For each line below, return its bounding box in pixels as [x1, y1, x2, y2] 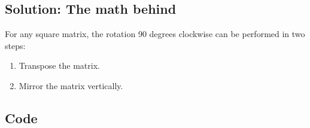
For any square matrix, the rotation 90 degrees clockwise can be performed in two [5, 28, 305, 40]
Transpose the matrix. [19, 59, 100, 72]
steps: [5, 39, 26, 51]
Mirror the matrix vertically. [19, 79, 123, 92]
